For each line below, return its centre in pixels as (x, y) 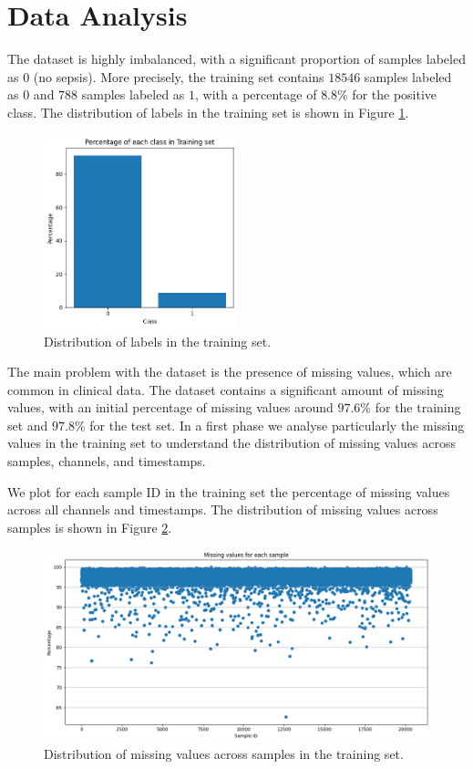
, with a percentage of (256, 94)
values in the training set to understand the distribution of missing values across (232, 443)
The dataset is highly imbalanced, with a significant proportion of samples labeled (236, 59)
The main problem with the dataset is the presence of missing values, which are (230, 372)
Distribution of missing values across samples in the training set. (224, 754)
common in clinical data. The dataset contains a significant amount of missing (226, 389)
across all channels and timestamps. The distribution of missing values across (223, 509)
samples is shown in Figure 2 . (90, 527)
